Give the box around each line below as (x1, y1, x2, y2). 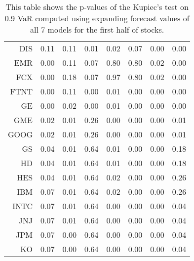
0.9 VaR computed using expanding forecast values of (4, 12, 190, 24)
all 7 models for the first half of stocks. (30, 24, 164, 35)
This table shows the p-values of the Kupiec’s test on (5, 1, 189, 12)
